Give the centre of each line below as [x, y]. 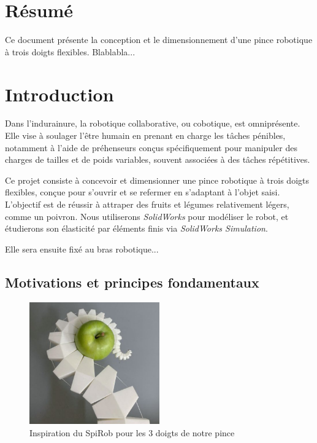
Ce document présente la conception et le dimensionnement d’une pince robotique [159, 40]
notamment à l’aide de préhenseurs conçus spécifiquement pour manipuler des [151, 147]
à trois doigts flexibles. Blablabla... [70, 51]
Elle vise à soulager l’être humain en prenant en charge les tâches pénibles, [145, 135]
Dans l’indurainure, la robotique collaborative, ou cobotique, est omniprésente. [153, 123]
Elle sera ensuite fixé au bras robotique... [82, 249]
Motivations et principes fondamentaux [132, 282]
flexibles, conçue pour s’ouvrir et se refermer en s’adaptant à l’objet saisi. [143, 192]
